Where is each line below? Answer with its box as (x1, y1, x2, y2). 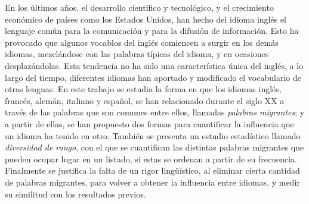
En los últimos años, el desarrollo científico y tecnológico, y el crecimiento (5, 1, 274, 13)
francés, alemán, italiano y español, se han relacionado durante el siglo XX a (5, 94, 285, 106)
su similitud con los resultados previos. (5, 187, 146, 200)
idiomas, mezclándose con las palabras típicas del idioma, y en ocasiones (5, 48, 269, 60)
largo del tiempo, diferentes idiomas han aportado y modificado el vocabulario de (5, 71, 301, 83)
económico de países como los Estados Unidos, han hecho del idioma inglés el (5, 12, 287, 25)
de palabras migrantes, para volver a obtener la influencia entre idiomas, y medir (5, 175, 300, 188)
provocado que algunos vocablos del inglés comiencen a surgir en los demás (5, 36, 279, 48)
